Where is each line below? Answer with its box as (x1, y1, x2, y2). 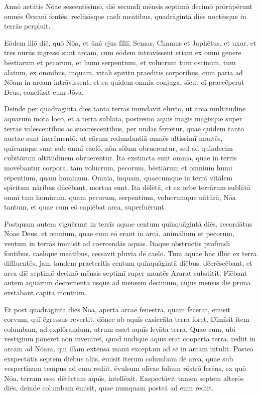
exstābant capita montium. (4, 287, 87, 298)
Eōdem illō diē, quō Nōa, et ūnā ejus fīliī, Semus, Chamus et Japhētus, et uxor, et (4, 37, 256, 48)
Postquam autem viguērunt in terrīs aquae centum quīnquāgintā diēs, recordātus (4, 218, 252, 229)
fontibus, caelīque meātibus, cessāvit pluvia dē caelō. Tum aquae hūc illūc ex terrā (4, 248, 257, 258)
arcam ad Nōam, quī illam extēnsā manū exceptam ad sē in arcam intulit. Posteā (4, 343, 254, 353)
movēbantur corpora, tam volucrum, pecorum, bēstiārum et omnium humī (4, 162, 232, 172)
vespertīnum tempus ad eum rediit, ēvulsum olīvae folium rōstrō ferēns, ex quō (4, 363, 246, 373)
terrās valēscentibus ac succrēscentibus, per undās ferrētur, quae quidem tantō (4, 123, 244, 133)
